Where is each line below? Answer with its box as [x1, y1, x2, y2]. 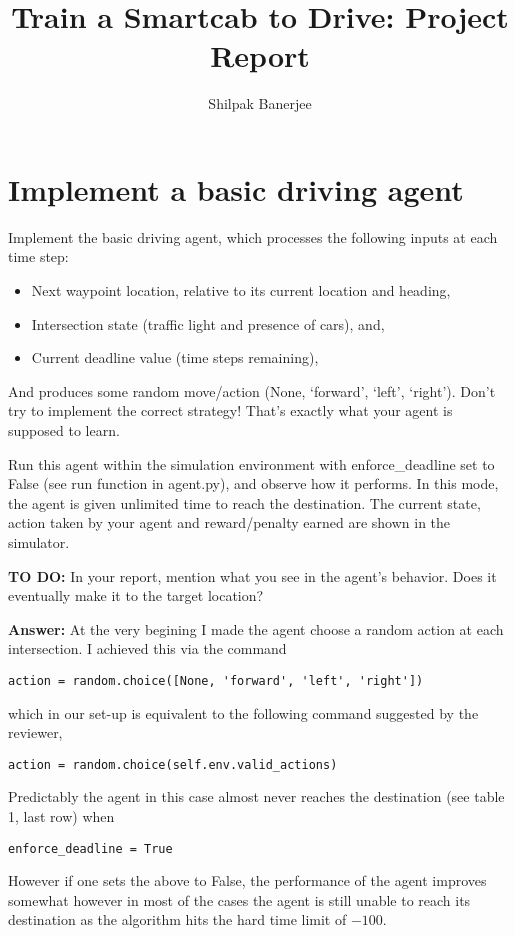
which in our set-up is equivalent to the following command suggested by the [8, 702, 479, 723]
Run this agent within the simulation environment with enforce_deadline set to [8, 453, 495, 474]
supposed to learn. [8, 420, 120, 440]
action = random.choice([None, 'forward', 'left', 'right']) [8, 673, 424, 688]
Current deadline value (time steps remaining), [31, 347, 319, 368]
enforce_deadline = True [8, 841, 173, 856]
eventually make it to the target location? [8, 585, 264, 606]
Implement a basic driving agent [8, 168, 464, 209]
